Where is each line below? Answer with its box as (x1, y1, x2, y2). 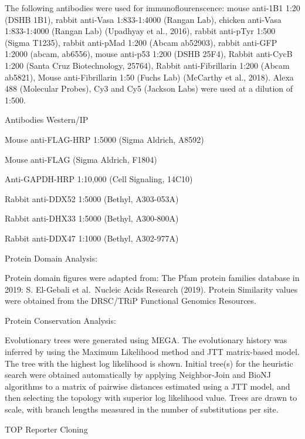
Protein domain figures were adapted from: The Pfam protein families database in (5, 272, 300, 284)
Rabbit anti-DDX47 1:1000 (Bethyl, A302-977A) (5, 232, 179, 244)
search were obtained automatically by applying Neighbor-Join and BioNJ (5, 368, 271, 381)
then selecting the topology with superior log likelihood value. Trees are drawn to (5, 391, 297, 404)
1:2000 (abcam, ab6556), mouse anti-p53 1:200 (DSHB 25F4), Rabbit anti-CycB (5, 48, 293, 60)
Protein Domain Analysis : (5, 252, 98, 264)
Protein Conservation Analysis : (5, 314, 116, 326)
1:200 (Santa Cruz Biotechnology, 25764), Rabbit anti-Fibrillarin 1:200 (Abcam (5, 59, 290, 71)
